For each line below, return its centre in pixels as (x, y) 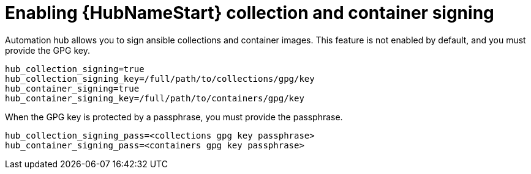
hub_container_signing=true (72, 88)
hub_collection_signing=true (75, 69)
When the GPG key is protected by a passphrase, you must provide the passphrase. (174, 117)
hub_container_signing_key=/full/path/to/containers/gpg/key (155, 98)
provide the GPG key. (47, 50)
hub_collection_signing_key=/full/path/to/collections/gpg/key (160, 78)
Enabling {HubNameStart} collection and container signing (250, 13)
